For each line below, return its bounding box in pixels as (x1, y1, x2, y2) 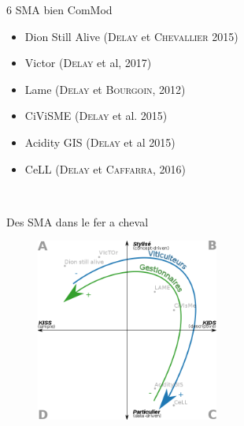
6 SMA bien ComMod (6, 2, 113, 17)
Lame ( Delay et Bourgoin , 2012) (24, 80, 186, 97)
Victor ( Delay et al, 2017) (24, 54, 152, 71)
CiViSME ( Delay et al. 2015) (24, 107, 168, 124)
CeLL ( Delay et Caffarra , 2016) (24, 160, 186, 177)
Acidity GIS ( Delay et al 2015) (24, 133, 176, 150)
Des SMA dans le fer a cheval (6, 213, 149, 230)
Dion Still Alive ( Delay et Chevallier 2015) (24, 28, 238, 44)
